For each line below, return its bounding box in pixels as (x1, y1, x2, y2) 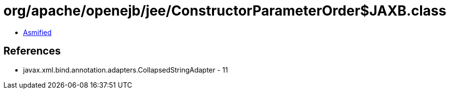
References (3, 45, 61, 57)
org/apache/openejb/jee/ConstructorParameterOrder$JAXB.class (3, 2, 447, 19)
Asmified (23, 28, 52, 37)
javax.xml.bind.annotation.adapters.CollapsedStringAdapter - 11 (23, 65, 228, 74)
